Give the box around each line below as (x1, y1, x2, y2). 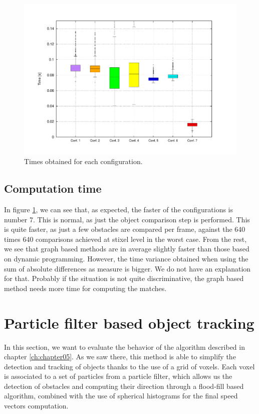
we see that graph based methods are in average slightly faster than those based (4, 243, 249, 254)
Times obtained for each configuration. (24, 156, 143, 167)
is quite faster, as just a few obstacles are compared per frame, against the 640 (4, 224, 245, 234)
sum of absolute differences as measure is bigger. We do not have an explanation (4, 263, 251, 273)
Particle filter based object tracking (4, 312, 254, 333)
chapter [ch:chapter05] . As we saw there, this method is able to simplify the (4, 351, 236, 362)
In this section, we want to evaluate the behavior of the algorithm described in (4, 341, 245, 352)
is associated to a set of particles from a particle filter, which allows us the (4, 371, 232, 381)
